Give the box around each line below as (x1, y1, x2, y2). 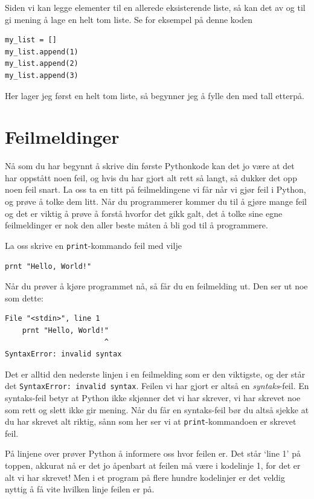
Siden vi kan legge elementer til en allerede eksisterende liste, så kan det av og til (5, 1, 306, 13)
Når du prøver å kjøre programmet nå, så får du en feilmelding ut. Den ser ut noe (5, 280, 308, 292)
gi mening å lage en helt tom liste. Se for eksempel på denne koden (5, 13, 253, 25)
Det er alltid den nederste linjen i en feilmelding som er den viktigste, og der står (5, 367, 306, 380)
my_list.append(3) (5, 71, 78, 80)
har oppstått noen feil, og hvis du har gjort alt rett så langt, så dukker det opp (5, 171, 297, 184)
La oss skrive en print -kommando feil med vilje (5, 239, 182, 251)
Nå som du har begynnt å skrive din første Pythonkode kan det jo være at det (5, 159, 295, 172)
